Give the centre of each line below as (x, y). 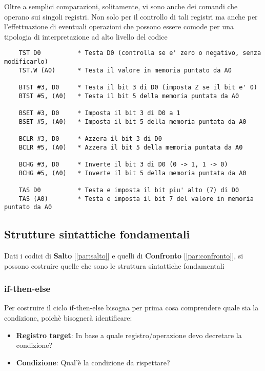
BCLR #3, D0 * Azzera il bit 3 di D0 (90, 138)
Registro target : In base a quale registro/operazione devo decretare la (129, 335)
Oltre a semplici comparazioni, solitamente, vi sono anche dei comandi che (121, 6)
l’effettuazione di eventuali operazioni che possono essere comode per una (119, 26)
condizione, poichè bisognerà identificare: (68, 318)
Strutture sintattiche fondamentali (97, 234)
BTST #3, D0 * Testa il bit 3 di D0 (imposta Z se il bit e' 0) (138, 87)
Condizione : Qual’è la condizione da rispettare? (93, 362)
